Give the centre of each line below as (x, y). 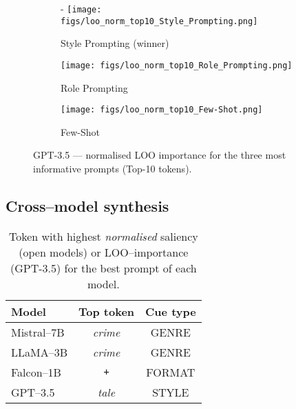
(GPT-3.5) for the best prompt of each (103, 268)
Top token (107, 311)
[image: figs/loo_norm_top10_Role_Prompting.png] (177, 65)
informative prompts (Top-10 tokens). (113, 168)
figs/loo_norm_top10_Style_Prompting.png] (159, 21)
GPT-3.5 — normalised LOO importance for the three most (160, 155)
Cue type (171, 311)
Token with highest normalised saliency (103, 236)
